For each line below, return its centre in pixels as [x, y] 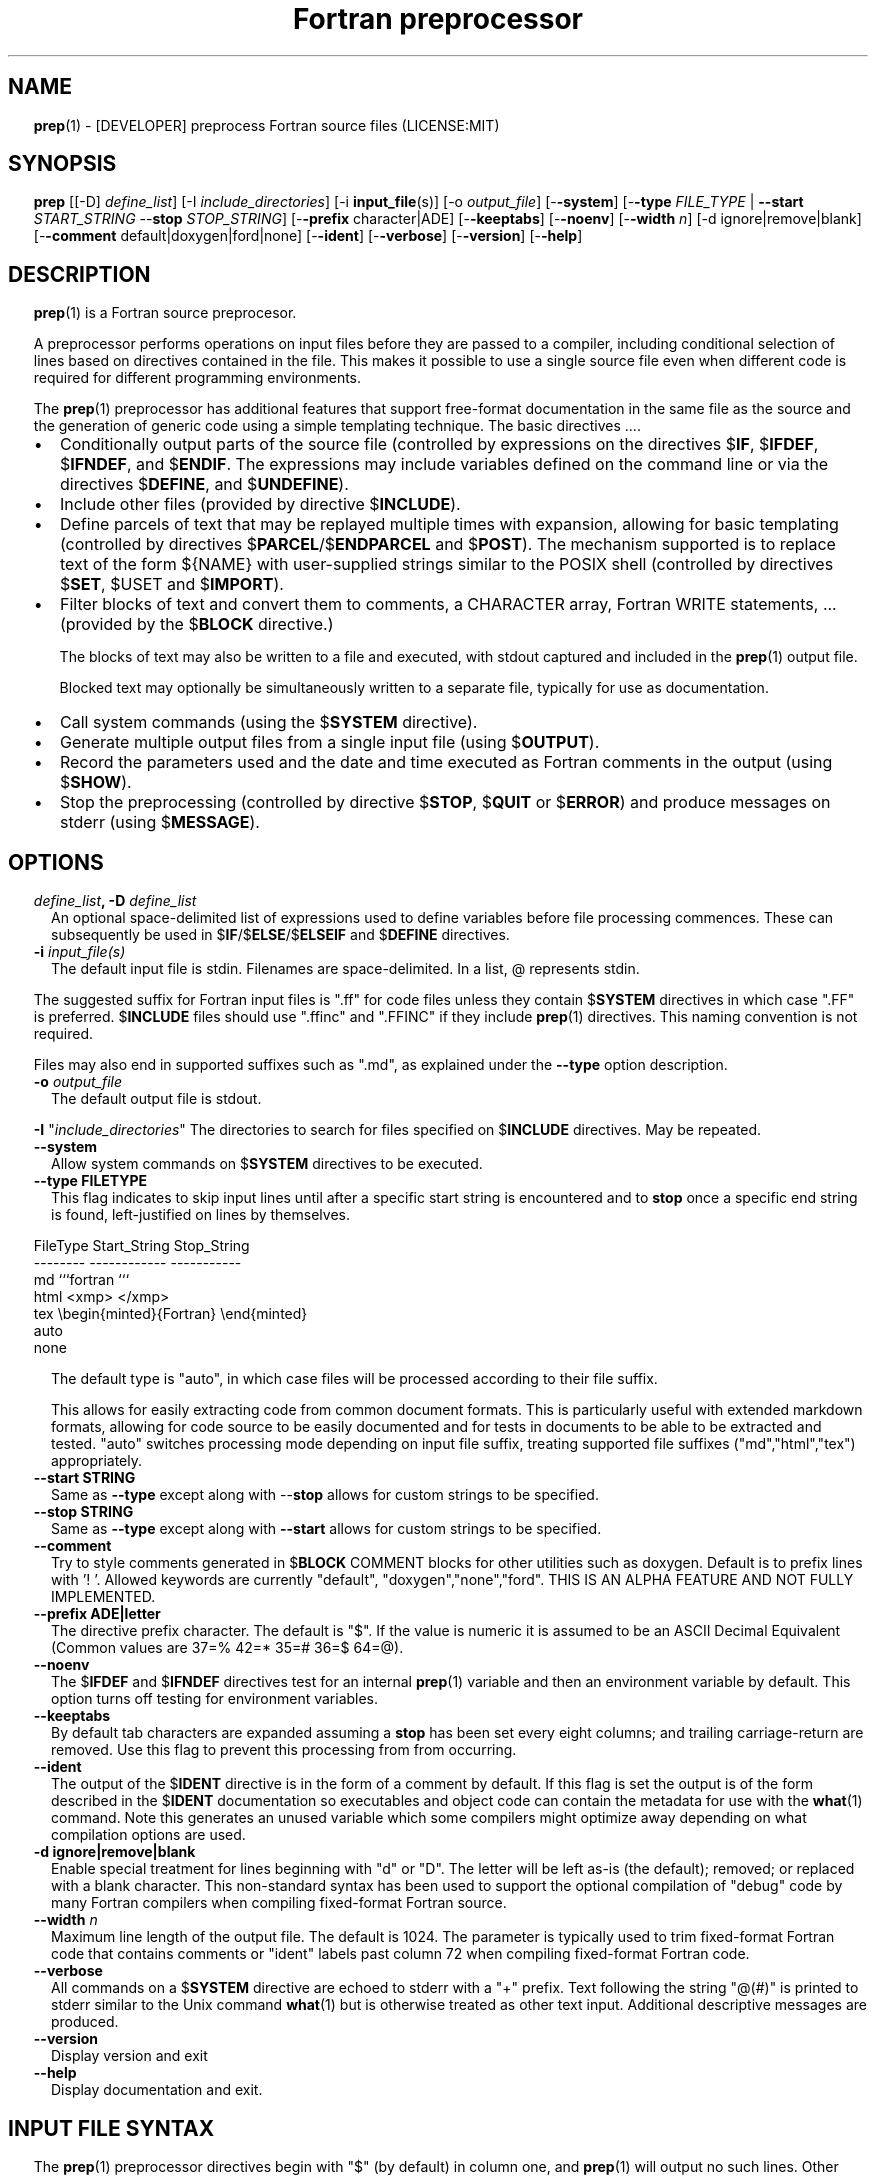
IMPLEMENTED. [103, 1597]
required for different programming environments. [197, 378]
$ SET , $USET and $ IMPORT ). [171, 584]
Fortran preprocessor [438, 19]
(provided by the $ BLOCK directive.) [196, 624]
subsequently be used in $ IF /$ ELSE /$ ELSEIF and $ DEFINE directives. [280, 935]
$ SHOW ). [95, 782]
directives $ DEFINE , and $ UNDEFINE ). [204, 484]
